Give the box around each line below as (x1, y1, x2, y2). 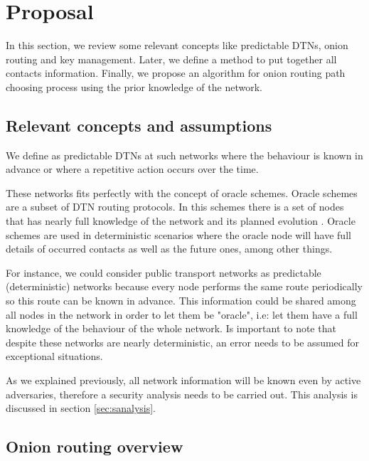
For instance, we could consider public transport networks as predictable (6, 265, 321, 280)
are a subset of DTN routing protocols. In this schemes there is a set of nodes (6, 199, 344, 214)
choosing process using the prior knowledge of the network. (6, 79, 262, 94)
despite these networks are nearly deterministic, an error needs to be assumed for (6, 334, 360, 349)
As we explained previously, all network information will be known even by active (6, 373, 361, 388)
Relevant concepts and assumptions (6, 114, 272, 136)
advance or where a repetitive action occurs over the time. (6, 161, 259, 176)
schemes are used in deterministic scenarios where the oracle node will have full (6, 227, 351, 242)
